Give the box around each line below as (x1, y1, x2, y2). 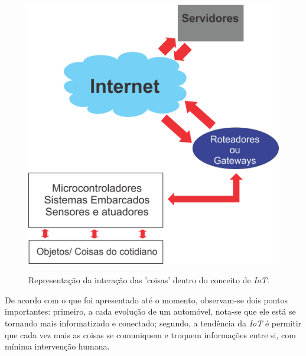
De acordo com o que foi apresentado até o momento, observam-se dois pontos (5, 293, 288, 306)
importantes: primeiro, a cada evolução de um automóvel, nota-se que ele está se (5, 305, 296, 318)
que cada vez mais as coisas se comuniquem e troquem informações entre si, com (5, 328, 296, 341)
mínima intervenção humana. (5, 340, 110, 352)
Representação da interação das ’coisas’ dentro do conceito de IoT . (28, 274, 269, 286)
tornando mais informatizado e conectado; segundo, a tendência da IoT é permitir (5, 317, 302, 329)
